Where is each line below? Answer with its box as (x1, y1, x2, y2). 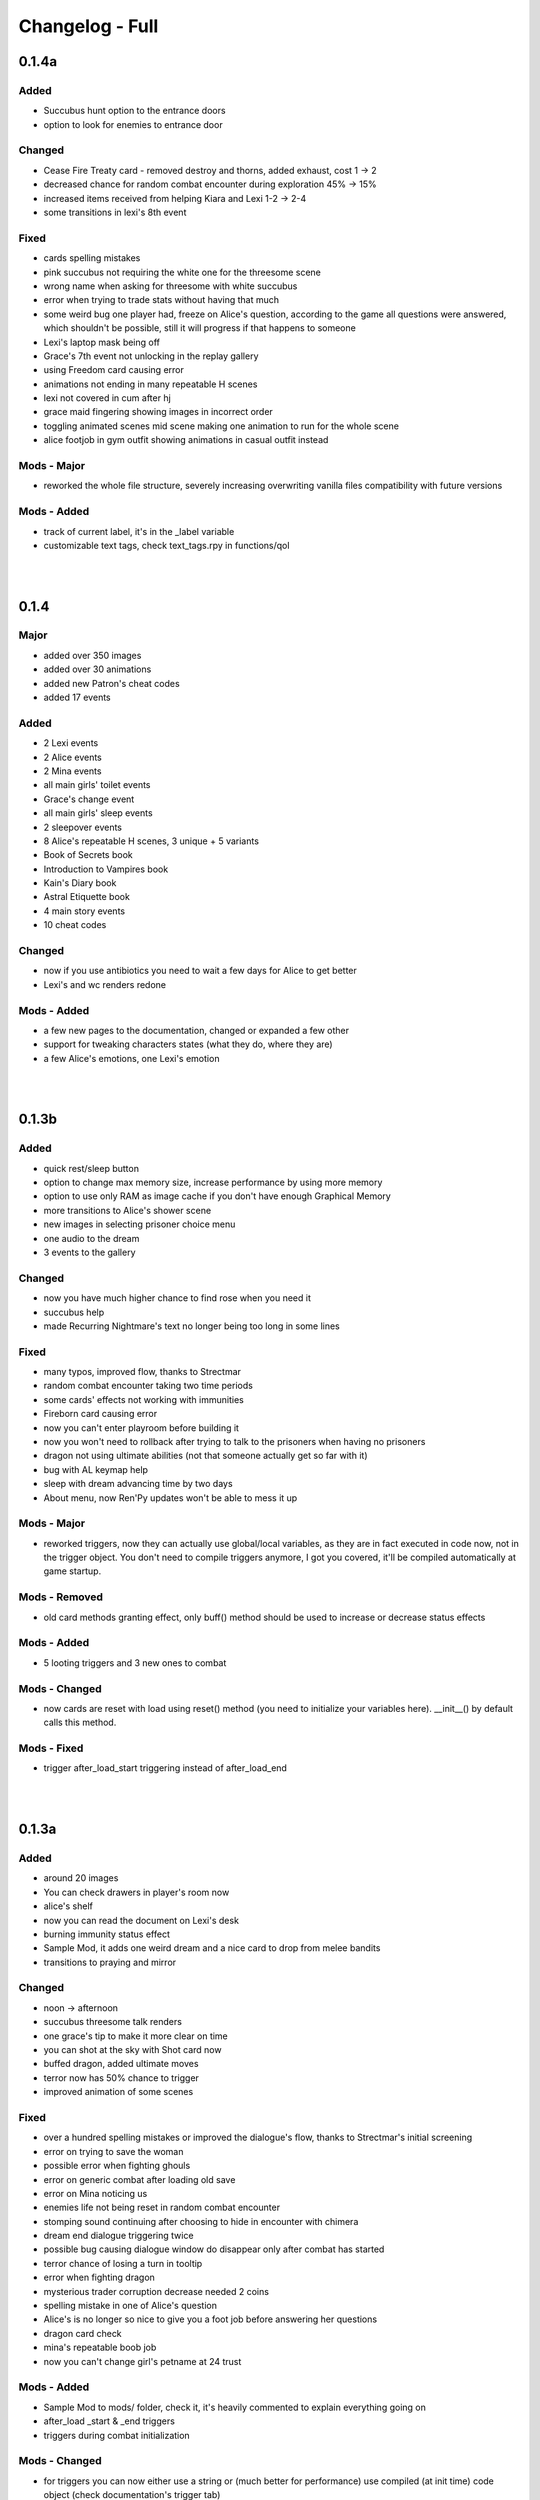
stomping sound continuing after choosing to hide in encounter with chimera (43, 2215, 359, 2227)
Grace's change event (43, 793, 135, 805)
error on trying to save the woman (43, 2145, 184, 2157)
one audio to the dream (43, 1232, 140, 1244)
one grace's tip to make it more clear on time (43, 2030, 229, 2042)
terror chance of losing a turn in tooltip (43, 2257, 203, 2269)
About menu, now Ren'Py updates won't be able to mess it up (43, 1491, 298, 1504)
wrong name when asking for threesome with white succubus (43, 280, 298, 292)
